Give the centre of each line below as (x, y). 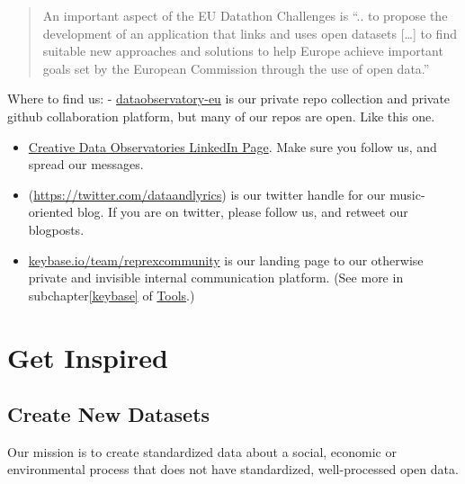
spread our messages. (86, 164)
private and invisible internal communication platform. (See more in (216, 278)
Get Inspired (88, 357)
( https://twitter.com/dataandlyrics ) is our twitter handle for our (207, 194)
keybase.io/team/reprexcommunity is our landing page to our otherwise (226, 260)
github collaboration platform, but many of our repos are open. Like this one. (221, 116)
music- (407, 194)
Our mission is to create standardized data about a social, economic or (202, 451)
